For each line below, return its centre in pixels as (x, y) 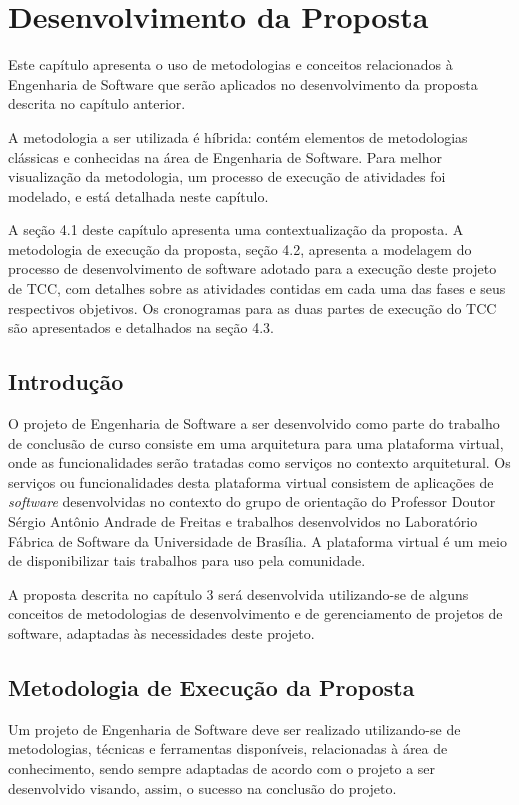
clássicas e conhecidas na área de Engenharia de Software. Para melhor (225, 156)
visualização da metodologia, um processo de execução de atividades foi (227, 176)
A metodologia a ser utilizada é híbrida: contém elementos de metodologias (238, 136)
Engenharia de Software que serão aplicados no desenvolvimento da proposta (243, 83)
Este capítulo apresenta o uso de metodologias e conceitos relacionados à (230, 64)
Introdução (66, 381)
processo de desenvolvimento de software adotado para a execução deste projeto (252, 268)
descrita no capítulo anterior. (97, 103)
